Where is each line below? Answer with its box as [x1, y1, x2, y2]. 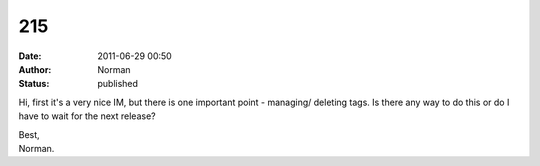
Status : [18, 78, 50, 90]
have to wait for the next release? [18, 110, 156, 122]
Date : [18, 50, 42, 62]
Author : [18, 63, 52, 75]
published [97, 78, 139, 90]
